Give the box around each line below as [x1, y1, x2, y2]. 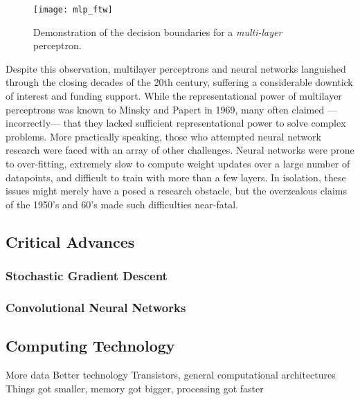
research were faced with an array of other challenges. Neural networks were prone [6, 143, 354, 157]
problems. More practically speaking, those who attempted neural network [6, 129, 321, 143]
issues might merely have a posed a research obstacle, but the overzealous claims [6, 183, 348, 198]
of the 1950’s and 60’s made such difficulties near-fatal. [6, 197, 238, 211]
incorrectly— [6, 116, 61, 130]
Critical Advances [6, 230, 135, 252]
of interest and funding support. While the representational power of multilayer [6, 89, 342, 103]
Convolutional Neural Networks [6, 298, 186, 316]
